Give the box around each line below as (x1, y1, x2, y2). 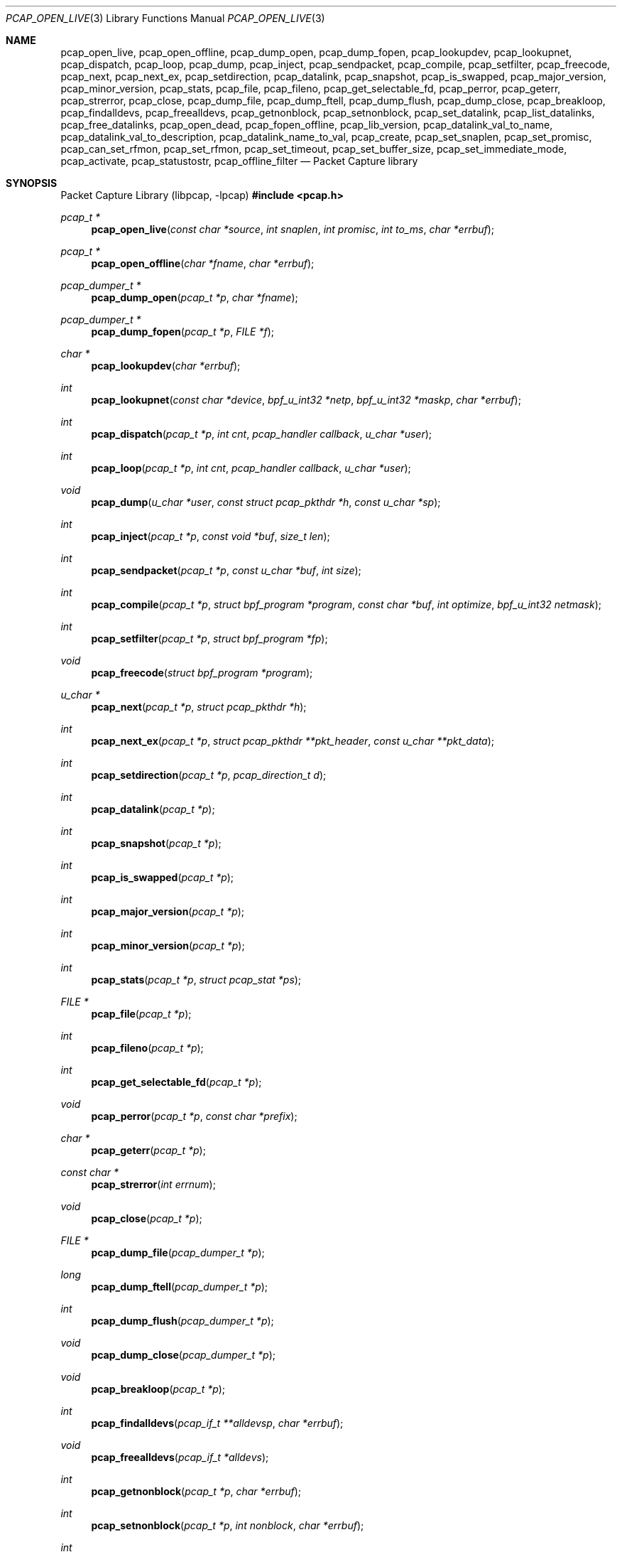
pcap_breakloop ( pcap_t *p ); (91, 1383, 226, 1395)
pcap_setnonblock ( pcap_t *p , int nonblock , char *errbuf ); (91, 1519, 364, 1531)
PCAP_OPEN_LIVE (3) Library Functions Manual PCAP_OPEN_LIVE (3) (6, 12, 325, 24)
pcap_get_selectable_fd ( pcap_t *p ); (91, 1076, 262, 1088)
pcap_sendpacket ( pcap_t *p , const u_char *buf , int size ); (91, 564, 361, 576)
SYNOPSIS (6, 177, 58, 189)
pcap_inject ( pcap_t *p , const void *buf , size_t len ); (91, 530, 330, 542)
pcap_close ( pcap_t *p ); (91, 1212, 202, 1224)
